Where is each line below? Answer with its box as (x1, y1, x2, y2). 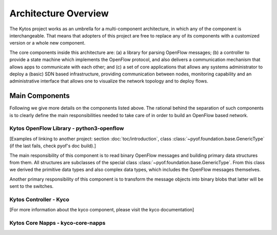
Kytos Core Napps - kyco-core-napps (9, 219, 106, 226)
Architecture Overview (9, 8, 109, 19)
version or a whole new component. (9, 40, 86, 46)
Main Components (9, 91, 70, 100)
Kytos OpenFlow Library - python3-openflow (9, 125, 124, 132)
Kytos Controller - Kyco (9, 195, 69, 203)
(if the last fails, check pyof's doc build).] (9, 143, 96, 149)
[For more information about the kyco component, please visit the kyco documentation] (9, 207, 194, 213)
